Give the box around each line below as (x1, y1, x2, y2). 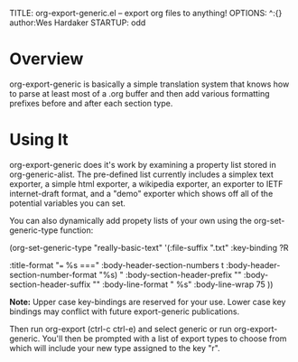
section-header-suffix (9, 279, 91, 290)
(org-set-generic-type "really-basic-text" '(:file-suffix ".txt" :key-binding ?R (9, 242, 289, 253)
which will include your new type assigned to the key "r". (9, 342, 220, 353)
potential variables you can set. (9, 198, 126, 209)
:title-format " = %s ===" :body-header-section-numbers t (9, 259, 224, 270)
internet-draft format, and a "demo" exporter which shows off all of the (9, 188, 274, 199)
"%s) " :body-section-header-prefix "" (98, 269, 242, 280)
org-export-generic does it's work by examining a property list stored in (9, 159, 277, 170)
